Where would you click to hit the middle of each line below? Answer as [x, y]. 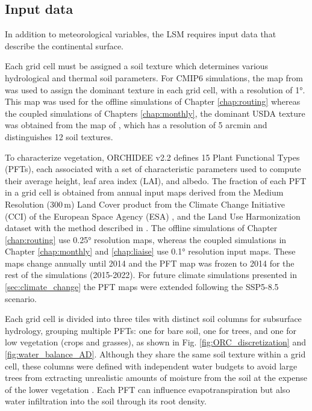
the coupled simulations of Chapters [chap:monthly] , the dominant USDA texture [155, 113]
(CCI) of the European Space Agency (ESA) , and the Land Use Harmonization [153, 216]
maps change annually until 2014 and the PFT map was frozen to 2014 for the [150, 263]
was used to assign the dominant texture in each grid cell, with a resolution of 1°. [155, 89]
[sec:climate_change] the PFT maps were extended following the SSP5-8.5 [142, 287]
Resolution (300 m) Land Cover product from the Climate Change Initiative [145, 204]
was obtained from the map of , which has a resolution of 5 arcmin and [136, 125]
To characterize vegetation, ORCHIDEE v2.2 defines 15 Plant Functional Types [152, 157]
